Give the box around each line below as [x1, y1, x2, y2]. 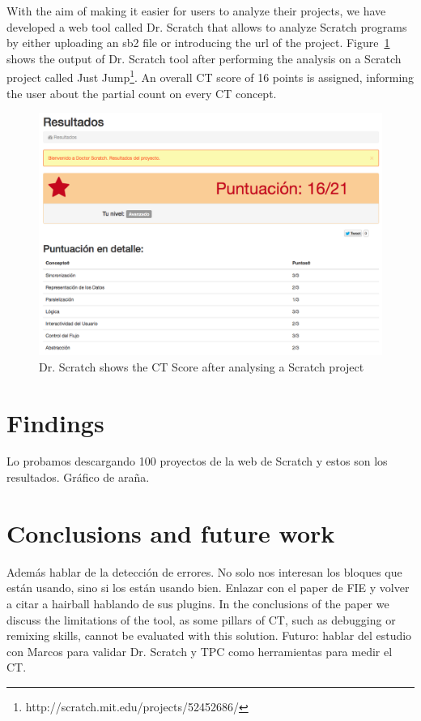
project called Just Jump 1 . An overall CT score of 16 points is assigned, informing [6, 67, 415, 86]
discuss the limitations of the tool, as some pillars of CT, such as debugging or [6, 611, 396, 628]
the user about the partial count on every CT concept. [6, 84, 277, 101]
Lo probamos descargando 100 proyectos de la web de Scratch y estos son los [6, 453, 388, 470]
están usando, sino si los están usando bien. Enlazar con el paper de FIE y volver [6, 579, 410, 596]
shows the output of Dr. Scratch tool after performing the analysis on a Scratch [6, 49, 402, 67]
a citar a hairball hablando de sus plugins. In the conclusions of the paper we [6, 594, 389, 612]
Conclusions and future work [6, 516, 335, 549]
